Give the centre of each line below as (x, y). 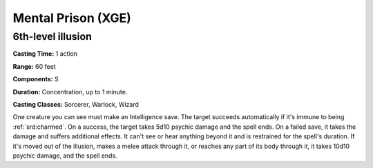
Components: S (36, 79)
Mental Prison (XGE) (72, 18)
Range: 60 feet (34, 66)
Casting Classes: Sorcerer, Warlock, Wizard (76, 104)
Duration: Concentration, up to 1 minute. (70, 92)
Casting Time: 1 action (45, 54)
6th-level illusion (52, 36)
